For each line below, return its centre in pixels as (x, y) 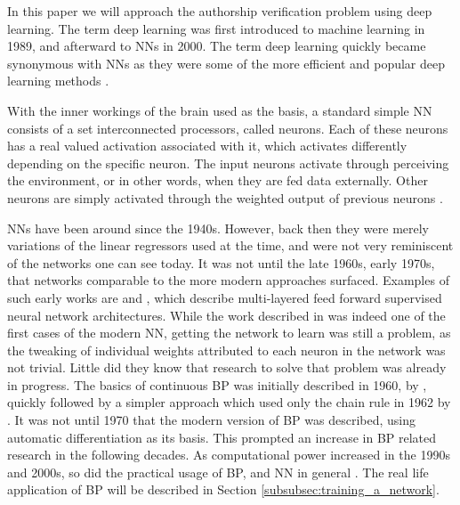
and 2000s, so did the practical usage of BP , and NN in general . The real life (218, 472)
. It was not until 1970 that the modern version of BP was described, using (211, 420)
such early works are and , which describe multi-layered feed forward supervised (225, 297)
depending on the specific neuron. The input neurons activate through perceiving (228, 163)
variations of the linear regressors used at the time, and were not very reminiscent (230, 245)
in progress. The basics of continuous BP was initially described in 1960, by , (217, 384)
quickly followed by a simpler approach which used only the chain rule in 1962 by (229, 402)
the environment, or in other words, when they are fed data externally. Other (218, 180)
